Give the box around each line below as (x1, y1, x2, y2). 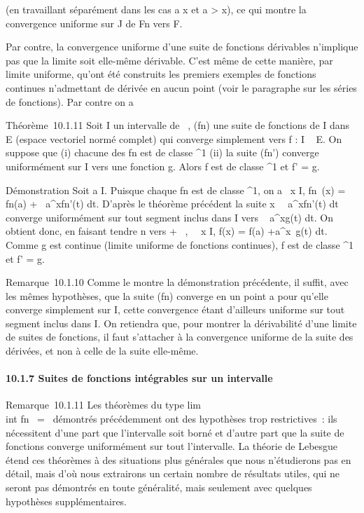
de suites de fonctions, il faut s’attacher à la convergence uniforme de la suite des (6, 329, 353, 344)
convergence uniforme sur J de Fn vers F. (6, 15, 183, 30)
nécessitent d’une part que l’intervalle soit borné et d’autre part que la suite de (6, 425, 344, 439)
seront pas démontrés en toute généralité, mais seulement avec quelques (6, 480, 312, 495)
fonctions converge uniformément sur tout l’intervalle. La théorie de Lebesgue (6, 439, 338, 453)
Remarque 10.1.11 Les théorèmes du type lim (6, 397, 202, 412)
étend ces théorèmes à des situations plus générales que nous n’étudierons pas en (6, 452, 351, 467)
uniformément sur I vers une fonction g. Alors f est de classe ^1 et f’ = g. (6, 158, 320, 173)
